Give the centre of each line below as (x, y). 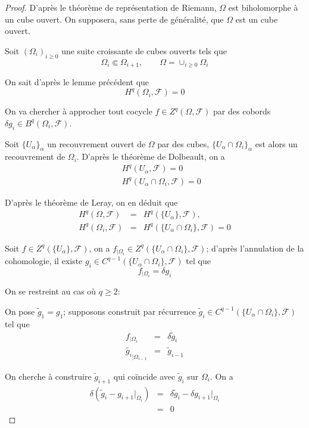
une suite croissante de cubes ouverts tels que (144, 50)
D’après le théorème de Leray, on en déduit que (91, 202)
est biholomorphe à (263, 7)
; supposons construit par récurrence (129, 311)
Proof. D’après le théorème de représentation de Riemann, (111, 7)
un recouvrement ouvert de (96, 143)
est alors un (276, 143)
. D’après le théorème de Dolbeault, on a (151, 156)
